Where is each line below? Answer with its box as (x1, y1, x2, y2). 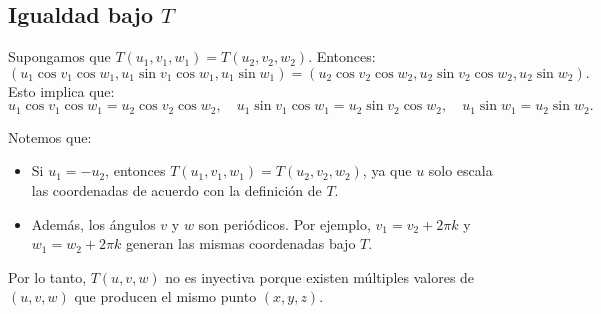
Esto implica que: (8, 80, 115, 101)
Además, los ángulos (31, 213, 156, 234)
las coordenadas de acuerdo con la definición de (31, 180, 322, 201)
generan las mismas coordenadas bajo (125, 233, 356, 254)
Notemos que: (8, 126, 92, 147)
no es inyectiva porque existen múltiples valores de (165, 266, 475, 287)
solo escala (428, 160, 493, 181)
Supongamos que (8, 46, 111, 67)
